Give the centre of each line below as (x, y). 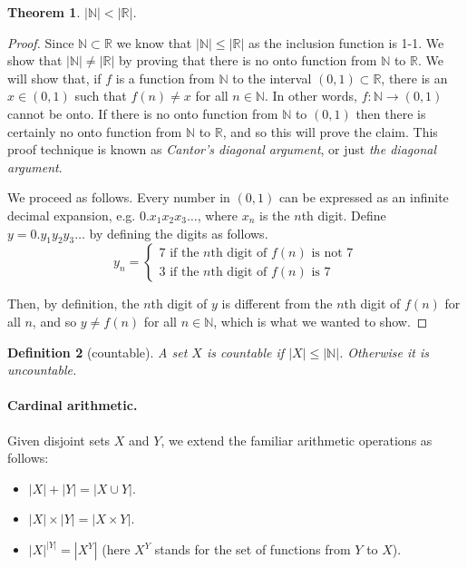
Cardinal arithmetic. (73, 405)
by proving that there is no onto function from (248, 60)
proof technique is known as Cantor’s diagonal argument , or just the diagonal (222, 149)
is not (327, 253)
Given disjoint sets (59, 440)
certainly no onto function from (95, 131)
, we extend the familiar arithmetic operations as (297, 440)
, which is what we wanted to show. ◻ (321, 321)
